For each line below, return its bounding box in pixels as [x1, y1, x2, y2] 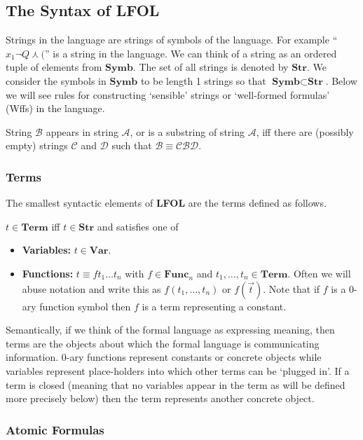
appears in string [46, 124, 118, 139]
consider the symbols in [6, 73, 107, 88]
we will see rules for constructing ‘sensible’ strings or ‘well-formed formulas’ [6, 87, 330, 102]
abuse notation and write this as [22, 281, 161, 296]
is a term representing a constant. [142, 298, 287, 313]
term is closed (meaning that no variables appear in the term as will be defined [6, 377, 345, 392]
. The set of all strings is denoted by [132, 60, 289, 74]
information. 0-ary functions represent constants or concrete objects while [6, 350, 322, 364]
